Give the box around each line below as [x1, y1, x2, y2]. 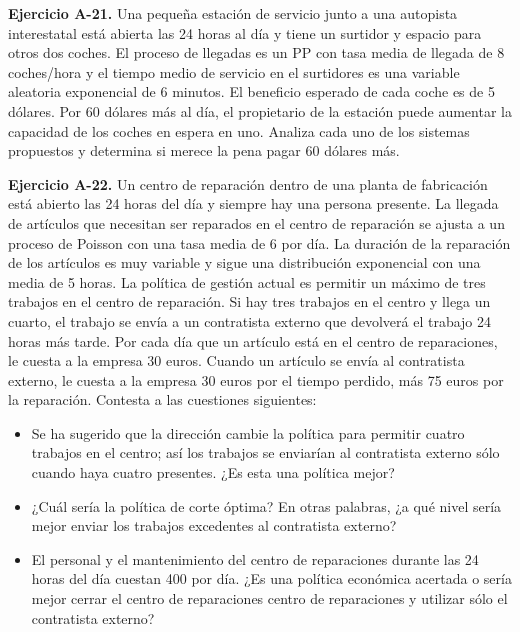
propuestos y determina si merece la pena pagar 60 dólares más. [8, 140, 400, 161]
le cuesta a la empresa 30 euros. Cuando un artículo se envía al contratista [8, 350, 465, 371]
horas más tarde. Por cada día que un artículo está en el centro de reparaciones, [8, 330, 498, 351]
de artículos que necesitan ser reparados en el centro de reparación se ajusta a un [8, 212, 505, 233]
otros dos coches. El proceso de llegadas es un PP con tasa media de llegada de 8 [8, 42, 505, 63]
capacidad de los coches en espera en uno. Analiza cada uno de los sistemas [8, 120, 470, 141]
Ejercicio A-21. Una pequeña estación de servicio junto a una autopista [8, 3, 458, 23]
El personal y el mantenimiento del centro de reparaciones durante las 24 [31, 548, 479, 569]
